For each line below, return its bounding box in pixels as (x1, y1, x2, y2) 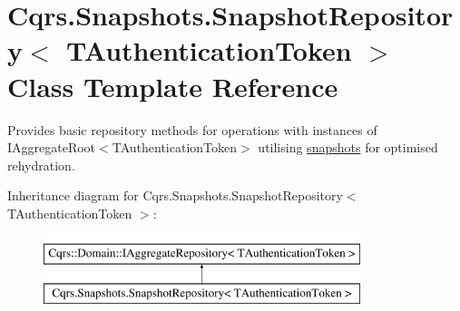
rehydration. (7, 155, 75, 174)
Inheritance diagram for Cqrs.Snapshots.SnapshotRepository (7, 186, 343, 205)
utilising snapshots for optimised (258, 138, 438, 157)
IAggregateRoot (7, 138, 96, 157)
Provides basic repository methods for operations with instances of (7, 120, 377, 139)
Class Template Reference (7, 67, 338, 104)
